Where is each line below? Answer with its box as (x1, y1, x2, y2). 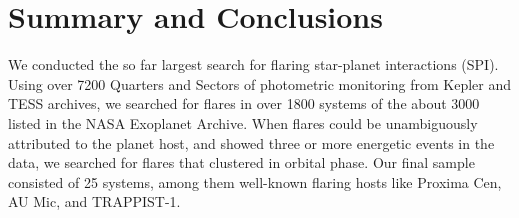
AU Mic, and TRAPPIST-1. (8, 191, 181, 212)
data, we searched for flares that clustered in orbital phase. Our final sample (8, 152, 475, 173)
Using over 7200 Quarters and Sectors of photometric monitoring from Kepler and (8, 73, 512, 94)
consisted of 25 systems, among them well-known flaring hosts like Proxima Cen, (8, 171, 502, 192)
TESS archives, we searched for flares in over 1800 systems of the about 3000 (8, 93, 480, 114)
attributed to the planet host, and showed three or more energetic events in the (8, 132, 495, 153)
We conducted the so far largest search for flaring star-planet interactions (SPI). (8, 54, 499, 75)
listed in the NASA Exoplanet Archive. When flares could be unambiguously (8, 112, 478, 133)
